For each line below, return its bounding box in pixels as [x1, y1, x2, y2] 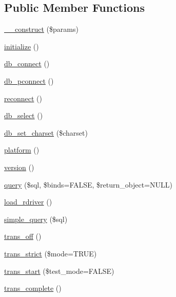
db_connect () [4, 58, 50, 69]
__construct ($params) [4, 24, 79, 34]
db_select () [4, 110, 43, 121]
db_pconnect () [4, 75, 54, 86]
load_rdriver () [4, 196, 52, 207]
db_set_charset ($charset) [4, 127, 88, 138]
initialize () [4, 41, 39, 51]
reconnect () [4, 92, 42, 103]
